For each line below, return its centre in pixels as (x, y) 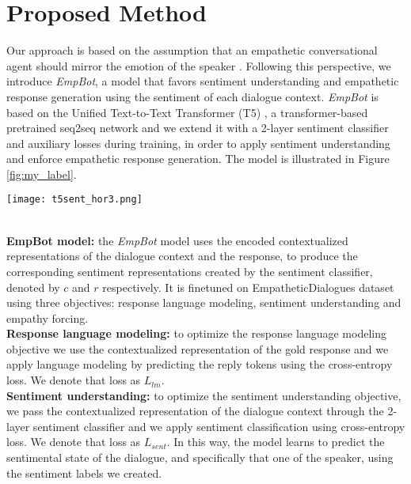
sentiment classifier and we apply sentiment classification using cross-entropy (219, 426)
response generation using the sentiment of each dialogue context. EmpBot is (192, 96)
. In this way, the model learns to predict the (276, 442)
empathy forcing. (48, 318)
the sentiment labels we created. (84, 473)
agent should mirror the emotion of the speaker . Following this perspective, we (199, 65)
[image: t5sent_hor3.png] (74, 200)
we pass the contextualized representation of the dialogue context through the (195, 411)
